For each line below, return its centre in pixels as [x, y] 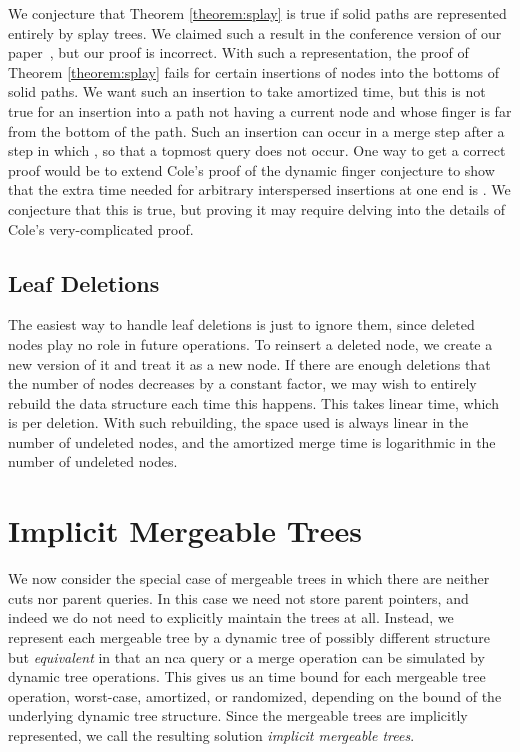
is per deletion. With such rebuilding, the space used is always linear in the [238, 422]
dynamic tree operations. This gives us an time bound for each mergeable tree [247, 676]
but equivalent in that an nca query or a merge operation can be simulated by [246, 656]
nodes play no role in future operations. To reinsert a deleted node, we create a [250, 343]
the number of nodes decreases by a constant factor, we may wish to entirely [242, 383]
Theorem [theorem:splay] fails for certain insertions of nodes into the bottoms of [254, 71]
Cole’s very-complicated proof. [101, 228]
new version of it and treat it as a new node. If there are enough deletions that [249, 363]
